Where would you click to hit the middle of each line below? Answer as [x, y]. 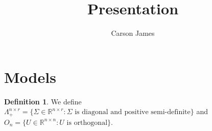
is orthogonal [87, 123]
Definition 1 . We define [43, 101]
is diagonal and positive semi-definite [133, 112]
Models [30, 77]
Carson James [133, 33]
